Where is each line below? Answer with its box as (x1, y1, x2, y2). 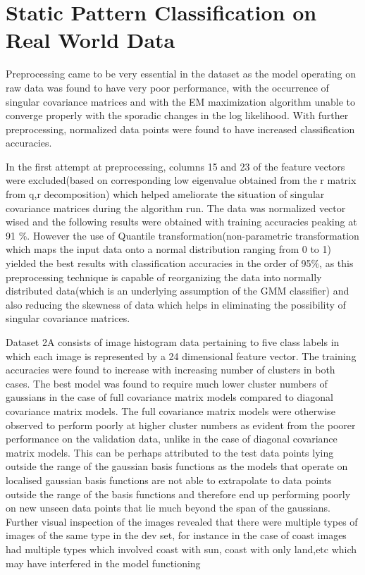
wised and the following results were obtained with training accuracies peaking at (6, 214, 357, 229)
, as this (319, 256, 354, 271)
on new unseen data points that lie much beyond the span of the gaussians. (6, 500, 330, 515)
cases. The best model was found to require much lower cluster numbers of (6, 376, 328, 390)
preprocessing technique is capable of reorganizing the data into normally (6, 269, 322, 284)
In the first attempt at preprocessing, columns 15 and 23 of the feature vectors (6, 159, 345, 173)
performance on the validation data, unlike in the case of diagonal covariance (6, 431, 338, 446)
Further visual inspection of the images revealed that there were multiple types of (6, 514, 358, 528)
